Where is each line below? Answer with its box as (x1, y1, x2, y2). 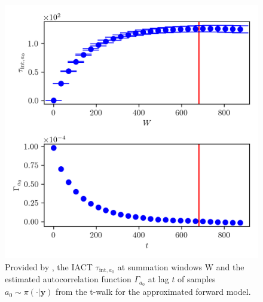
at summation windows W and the (117, 260, 244, 273)
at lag (148, 273, 169, 285)
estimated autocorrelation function (5, 273, 131, 285)
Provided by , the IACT (5, 260, 93, 273)
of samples (178, 273, 216, 285)
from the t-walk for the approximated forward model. (56, 285, 251, 298)
